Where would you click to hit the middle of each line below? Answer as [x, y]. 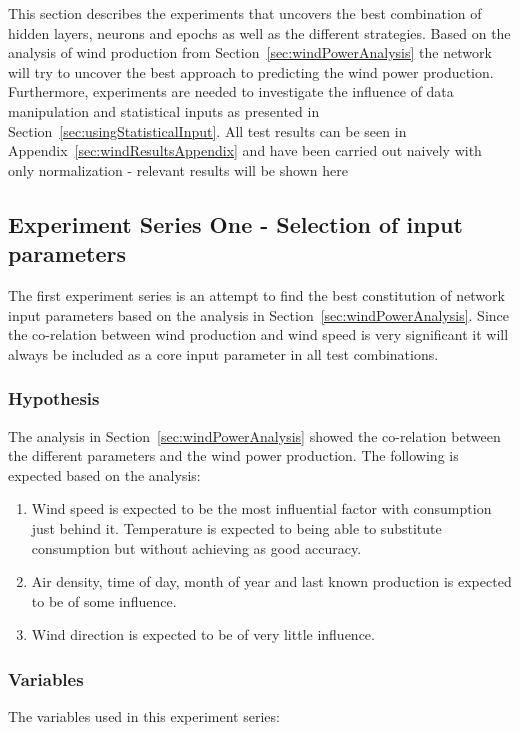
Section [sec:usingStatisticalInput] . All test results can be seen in [207, 130]
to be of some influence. [104, 600]
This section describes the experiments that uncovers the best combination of [245, 13]
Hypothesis [54, 398]
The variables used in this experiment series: [144, 716]
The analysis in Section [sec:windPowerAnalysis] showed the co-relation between [254, 435]
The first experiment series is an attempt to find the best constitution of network [256, 294]
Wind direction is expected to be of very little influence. [203, 634]
